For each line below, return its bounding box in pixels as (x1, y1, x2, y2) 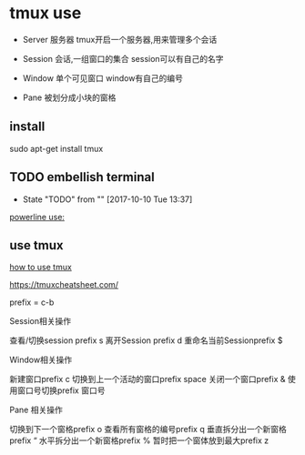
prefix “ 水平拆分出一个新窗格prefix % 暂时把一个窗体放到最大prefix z (9, 435, 269, 446)
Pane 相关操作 (9, 404, 64, 416)
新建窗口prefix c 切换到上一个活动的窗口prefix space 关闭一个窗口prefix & (9, 374, 286, 385)
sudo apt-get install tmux (9, 143, 104, 154)
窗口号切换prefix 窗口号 (16, 385, 106, 396)
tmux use (9, 3, 82, 24)
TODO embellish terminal (9, 169, 155, 185)
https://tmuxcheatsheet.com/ (9, 279, 119, 290)
